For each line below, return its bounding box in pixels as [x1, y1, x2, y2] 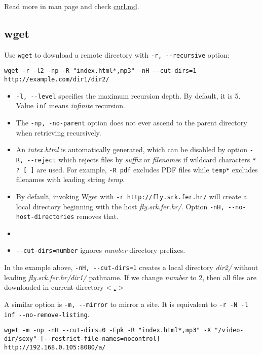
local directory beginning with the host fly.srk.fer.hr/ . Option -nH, [16, 201, 224, 211]
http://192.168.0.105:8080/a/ [4, 343, 106, 351]
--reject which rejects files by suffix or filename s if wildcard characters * [27, 154, 256, 164]
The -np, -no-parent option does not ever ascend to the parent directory [16, 117, 247, 128]
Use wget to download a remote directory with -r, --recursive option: [4, 49, 230, 60]
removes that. [77, 211, 119, 221]
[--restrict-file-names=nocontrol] [40, 335, 160, 342]
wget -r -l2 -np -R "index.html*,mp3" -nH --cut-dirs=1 [4, 67, 197, 75]
